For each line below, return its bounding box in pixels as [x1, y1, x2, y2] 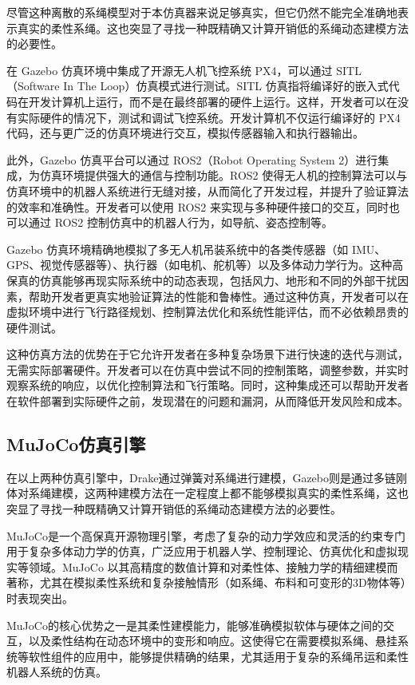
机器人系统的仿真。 [6, 663, 107, 680]
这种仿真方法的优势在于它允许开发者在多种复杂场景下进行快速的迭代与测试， [6, 346, 409, 362]
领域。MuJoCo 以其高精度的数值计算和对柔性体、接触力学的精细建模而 [28, 558, 398, 575]
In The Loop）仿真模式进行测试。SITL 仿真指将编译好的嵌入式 [63, 77, 389, 94]
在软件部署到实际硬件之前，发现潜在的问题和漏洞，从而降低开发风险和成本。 [6, 393, 409, 410]
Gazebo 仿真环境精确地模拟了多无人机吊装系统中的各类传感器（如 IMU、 [6, 240, 386, 257]
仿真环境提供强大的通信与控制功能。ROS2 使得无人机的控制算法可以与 [39, 167, 408, 184]
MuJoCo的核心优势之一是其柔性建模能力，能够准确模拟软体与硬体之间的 [6, 616, 383, 633]
